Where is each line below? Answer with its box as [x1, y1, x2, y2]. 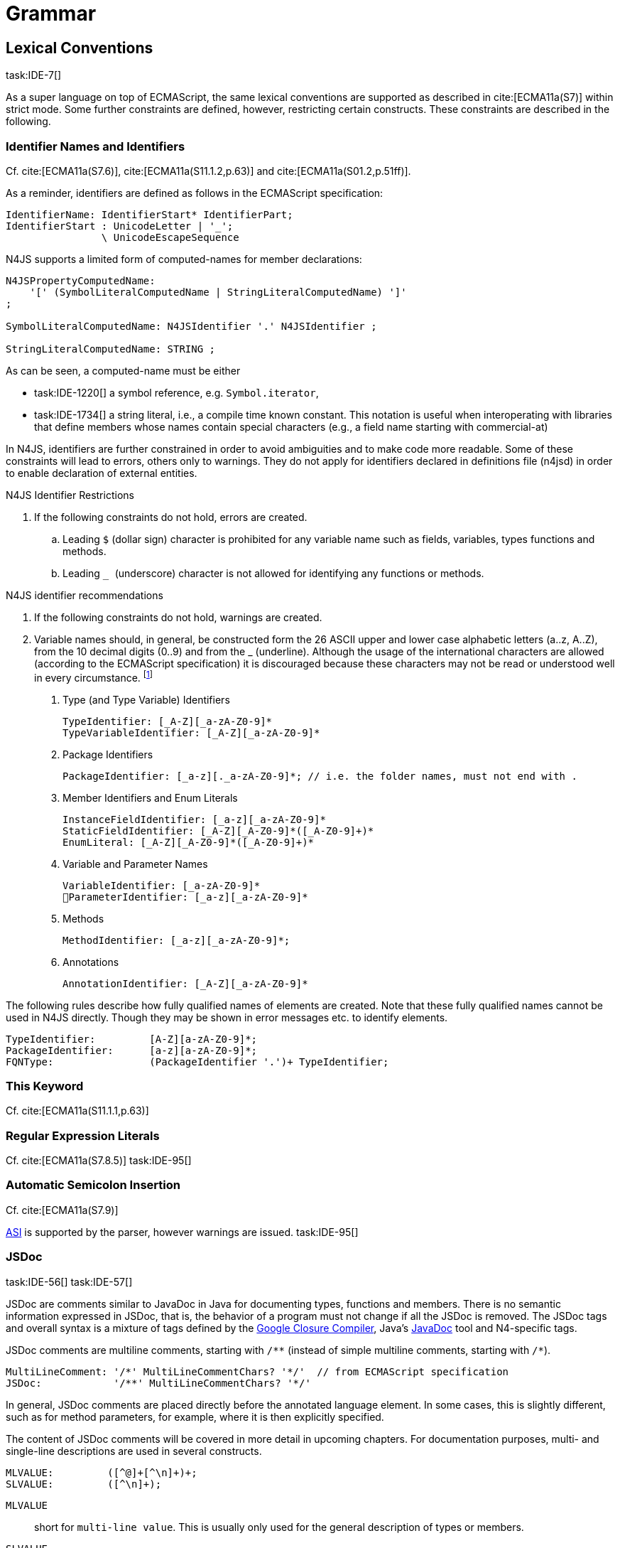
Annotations [62, 955, 119, 968]
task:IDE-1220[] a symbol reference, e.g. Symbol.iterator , [34, 386, 319, 399]
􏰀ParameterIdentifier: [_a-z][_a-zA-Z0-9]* [62, 891, 308, 903]
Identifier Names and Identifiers [6, 139, 185, 154]
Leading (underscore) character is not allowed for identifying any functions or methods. [62, 566, 484, 579]
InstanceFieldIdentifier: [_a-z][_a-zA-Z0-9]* [62, 813, 326, 825]
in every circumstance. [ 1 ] [34, 669, 153, 684]
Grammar [6, 1, 97, 26]
